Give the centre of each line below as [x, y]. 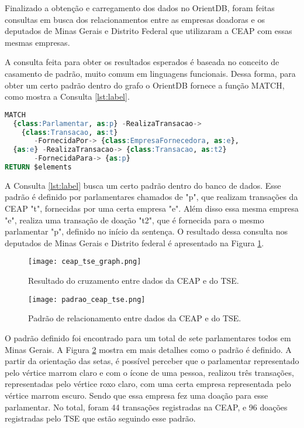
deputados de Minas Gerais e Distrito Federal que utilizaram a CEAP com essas [148, 31]
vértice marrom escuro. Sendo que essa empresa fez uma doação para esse [137, 395]
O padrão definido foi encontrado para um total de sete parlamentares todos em [148, 337]
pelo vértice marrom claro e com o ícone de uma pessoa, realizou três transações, [149, 372]
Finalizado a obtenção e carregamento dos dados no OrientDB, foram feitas [140, 8]
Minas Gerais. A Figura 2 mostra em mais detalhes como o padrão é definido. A [148, 349]
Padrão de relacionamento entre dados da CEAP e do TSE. [135, 318]
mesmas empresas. [37, 42]
